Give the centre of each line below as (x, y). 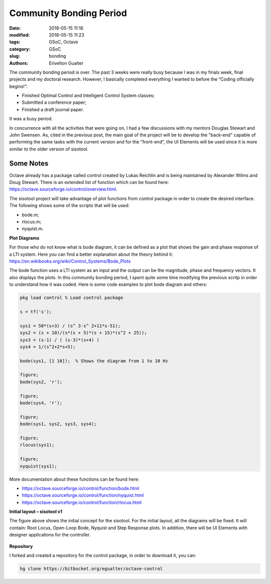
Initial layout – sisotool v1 (36, 512)
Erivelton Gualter (66, 63)
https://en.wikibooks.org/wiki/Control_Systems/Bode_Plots (70, 261)
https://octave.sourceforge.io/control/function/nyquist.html (83, 495)
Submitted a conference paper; (54, 102)
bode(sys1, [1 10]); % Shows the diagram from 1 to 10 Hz (94, 361)
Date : (15, 28)
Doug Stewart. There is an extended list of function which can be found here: (89, 182)
